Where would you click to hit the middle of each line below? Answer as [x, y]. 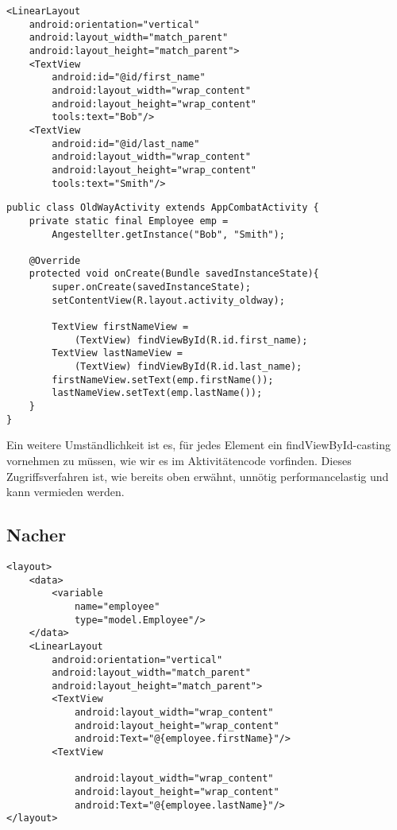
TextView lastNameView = [117, 353]
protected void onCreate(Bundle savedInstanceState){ [174, 274]
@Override [55, 260]
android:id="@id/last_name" [126, 144]
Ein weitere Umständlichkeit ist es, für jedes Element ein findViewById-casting [199, 445]
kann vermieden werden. [66, 492]
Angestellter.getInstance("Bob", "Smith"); [168, 234]
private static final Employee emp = [129, 221]
